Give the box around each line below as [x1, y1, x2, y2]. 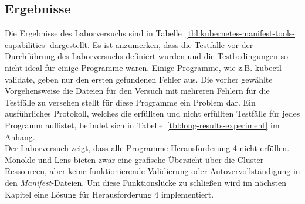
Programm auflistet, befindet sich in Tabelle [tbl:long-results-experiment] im [5, 118, 280, 131]
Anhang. [5, 130, 35, 142]
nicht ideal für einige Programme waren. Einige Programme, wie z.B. [5, 61, 253, 73]
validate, [5, 73, 35, 85]
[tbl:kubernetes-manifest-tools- [185, 27, 295, 39]
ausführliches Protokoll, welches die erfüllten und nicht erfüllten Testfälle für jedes [5, 107, 300, 120]
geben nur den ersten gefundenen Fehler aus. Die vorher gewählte [38, 73, 273, 85]
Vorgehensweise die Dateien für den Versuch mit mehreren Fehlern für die [5, 84, 270, 97]
